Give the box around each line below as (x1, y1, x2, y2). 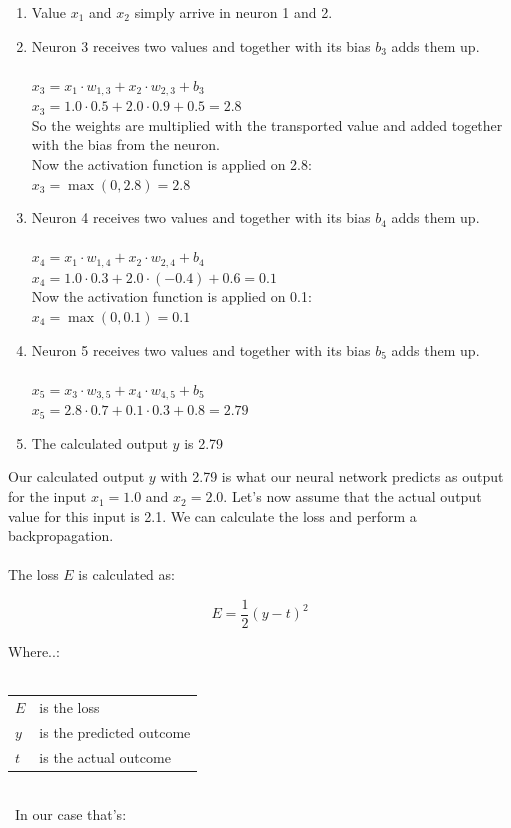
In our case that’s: (14, 804, 127, 825)
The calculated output (31, 432, 168, 453)
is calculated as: (78, 564, 175, 585)
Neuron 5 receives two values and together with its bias (31, 339, 371, 360)
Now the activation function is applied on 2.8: (31, 154, 312, 175)
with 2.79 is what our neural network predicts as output (160, 466, 504, 487)
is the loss (39, 697, 100, 718)
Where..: (8, 641, 60, 662)
